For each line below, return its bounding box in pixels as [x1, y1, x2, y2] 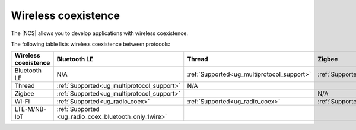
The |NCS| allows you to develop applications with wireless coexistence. [11, 30, 188, 37]
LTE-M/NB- [14, 105, 47, 113]
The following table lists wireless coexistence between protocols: [11, 40, 170, 47]
